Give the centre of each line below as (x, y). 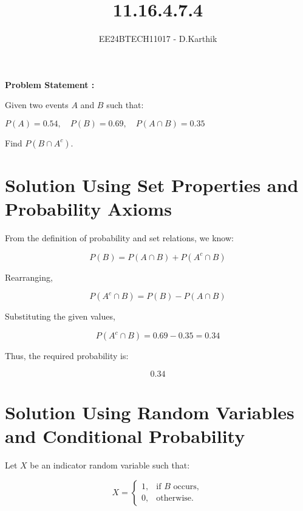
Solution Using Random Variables (150, 412)
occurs (185, 486)
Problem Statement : (50, 84)
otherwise (174, 499)
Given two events (37, 105)
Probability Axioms (88, 209)
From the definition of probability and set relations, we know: (119, 238)
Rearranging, (29, 277)
